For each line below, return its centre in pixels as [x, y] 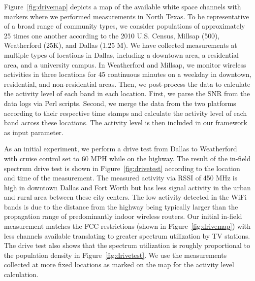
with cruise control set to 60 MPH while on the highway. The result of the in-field [127, 158]
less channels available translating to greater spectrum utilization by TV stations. [127, 235]
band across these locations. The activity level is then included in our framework [126, 123]
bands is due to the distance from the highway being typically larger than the [121, 206]
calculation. [21, 274]
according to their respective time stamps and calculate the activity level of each [126, 113]
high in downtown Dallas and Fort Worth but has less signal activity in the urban [127, 187]
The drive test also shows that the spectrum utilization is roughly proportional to [127, 245]
